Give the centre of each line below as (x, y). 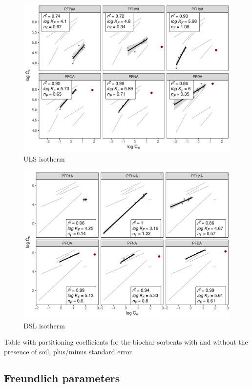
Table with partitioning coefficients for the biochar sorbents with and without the (126, 342)
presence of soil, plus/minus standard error (68, 351)
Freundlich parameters (62, 378)
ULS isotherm (44, 159)
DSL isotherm (44, 325)
